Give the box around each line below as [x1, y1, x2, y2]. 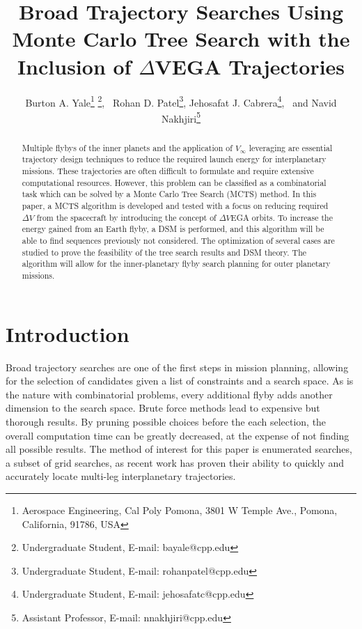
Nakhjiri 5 [161, 109, 201, 125]
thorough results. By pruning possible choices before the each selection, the [6, 414, 326, 428]
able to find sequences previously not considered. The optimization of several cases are [22, 235, 335, 247]
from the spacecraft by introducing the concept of [36, 211, 217, 223]
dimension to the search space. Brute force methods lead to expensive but [6, 401, 320, 415]
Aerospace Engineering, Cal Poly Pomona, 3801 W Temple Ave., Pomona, [22, 502, 338, 517]
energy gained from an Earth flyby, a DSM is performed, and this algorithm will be [22, 223, 324, 235]
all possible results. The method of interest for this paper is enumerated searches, [6, 442, 352, 456]
